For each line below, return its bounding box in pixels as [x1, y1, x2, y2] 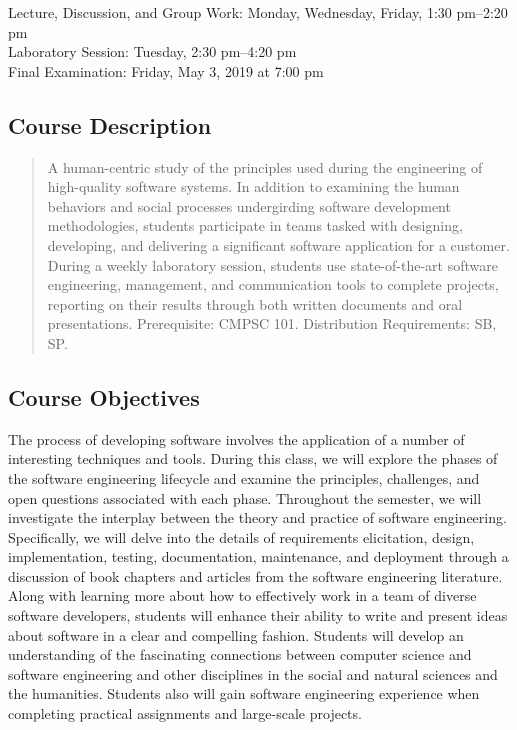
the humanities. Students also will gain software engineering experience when [8, 683, 480, 704]
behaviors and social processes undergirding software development [47, 195, 451, 216]
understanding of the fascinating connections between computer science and [8, 644, 472, 665]
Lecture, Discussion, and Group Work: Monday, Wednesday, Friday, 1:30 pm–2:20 [8, 2, 508, 22]
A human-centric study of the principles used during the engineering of [47, 156, 483, 177]
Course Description [8, 109, 212, 140]
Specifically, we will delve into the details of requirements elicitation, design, [8, 526, 475, 547]
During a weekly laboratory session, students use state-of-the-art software [47, 254, 498, 275]
